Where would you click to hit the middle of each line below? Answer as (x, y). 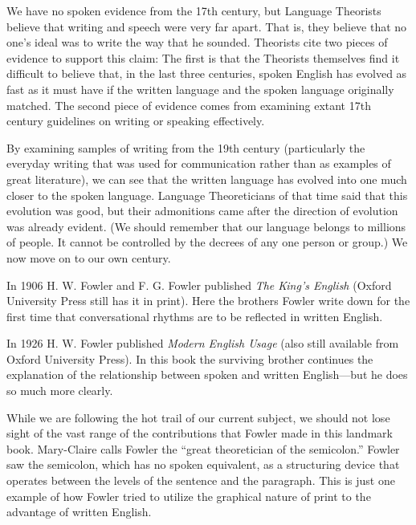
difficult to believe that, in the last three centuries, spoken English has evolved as (207, 73)
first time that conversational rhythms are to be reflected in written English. (195, 316)
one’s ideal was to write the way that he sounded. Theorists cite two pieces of (197, 42)
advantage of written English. (79, 512)
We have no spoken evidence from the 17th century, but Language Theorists (194, 10)
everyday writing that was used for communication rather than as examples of (199, 163)
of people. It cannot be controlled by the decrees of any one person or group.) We (207, 242)
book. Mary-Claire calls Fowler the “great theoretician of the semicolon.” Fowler (203, 448)
